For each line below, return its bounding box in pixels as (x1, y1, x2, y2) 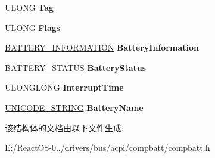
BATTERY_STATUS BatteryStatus (5, 61, 147, 73)
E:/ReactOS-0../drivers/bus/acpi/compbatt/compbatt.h (5, 141, 210, 154)
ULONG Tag (5, 1, 54, 13)
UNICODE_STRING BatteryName (5, 101, 144, 113)
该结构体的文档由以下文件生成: (5, 121, 124, 134)
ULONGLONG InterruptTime (5, 81, 124, 94)
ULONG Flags (5, 21, 61, 33)
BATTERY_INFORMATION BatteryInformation (5, 41, 199, 54)
